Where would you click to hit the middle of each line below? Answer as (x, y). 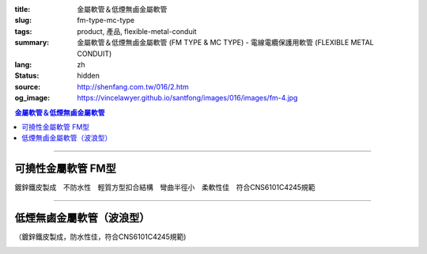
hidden (89, 76)
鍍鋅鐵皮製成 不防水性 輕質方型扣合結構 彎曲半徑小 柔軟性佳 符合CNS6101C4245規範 (165, 188)
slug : (23, 21)
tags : (23, 31)
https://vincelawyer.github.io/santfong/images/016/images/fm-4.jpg (187, 98)
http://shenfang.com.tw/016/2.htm (133, 86)
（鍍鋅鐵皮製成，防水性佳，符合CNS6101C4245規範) (100, 237)
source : (28, 86)
